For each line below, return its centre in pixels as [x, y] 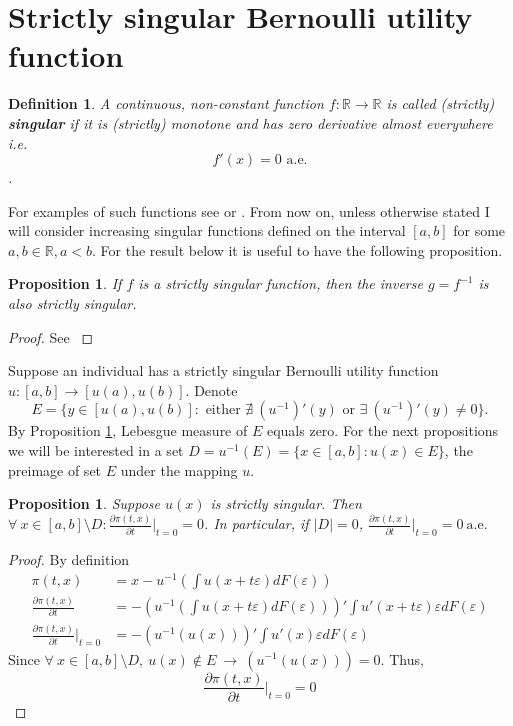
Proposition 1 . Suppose [84, 503]
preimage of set [55, 469]
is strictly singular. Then [286, 503]
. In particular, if [256, 523]
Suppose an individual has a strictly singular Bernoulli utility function [223, 370]
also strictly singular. [72, 303]
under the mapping [179, 469]
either [223, 410]
